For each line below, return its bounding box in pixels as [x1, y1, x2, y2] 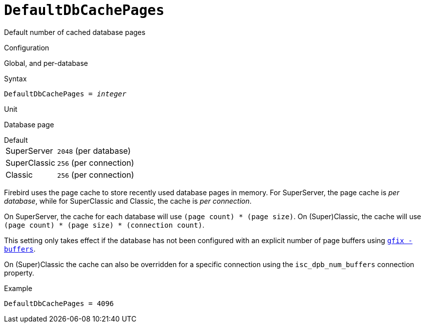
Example [4, 284, 33, 293]
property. [4, 268, 35, 277]
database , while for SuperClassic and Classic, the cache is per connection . [4, 196, 252, 205]
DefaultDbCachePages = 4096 [4, 299, 114, 308]
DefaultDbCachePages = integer [4, 89, 127, 98]
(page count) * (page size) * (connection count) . [4, 220, 205, 229]
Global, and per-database [4, 58, 88, 67]
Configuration [4, 43, 50, 52]
